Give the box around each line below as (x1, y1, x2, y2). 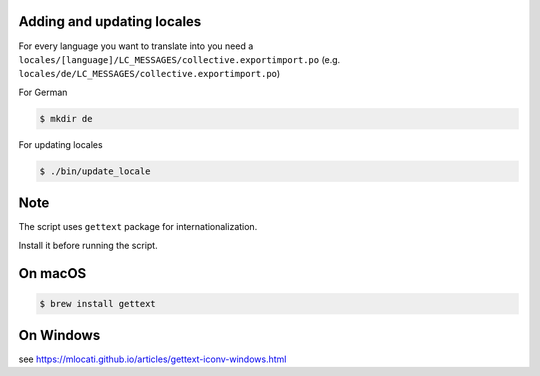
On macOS (18, 265, 87, 282)
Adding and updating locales (18, 13, 202, 30)
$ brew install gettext (39, 298, 157, 309)
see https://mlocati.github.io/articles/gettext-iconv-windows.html (18, 353, 287, 365)
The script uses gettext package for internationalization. (18, 221, 258, 233)
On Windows (18, 326, 101, 344)
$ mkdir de (39, 113, 93, 124)
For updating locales (18, 138, 104, 150)
